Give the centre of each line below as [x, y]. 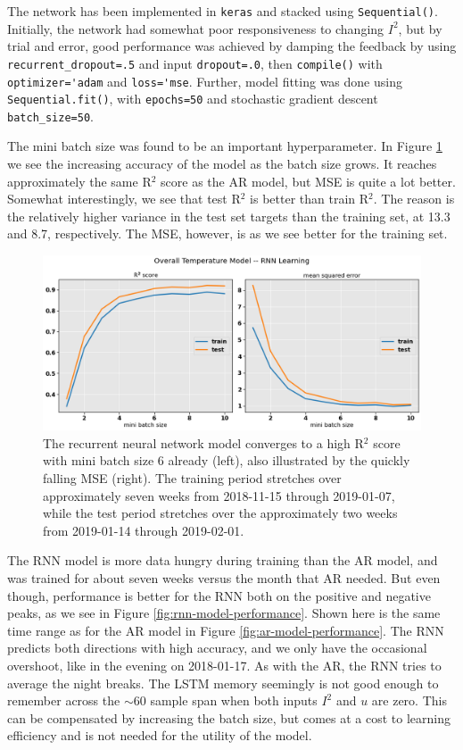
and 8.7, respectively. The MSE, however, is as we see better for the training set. [227, 233]
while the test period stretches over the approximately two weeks [220, 513]
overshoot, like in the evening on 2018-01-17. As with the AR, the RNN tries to [224, 666]
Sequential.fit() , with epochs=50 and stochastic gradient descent [193, 99]
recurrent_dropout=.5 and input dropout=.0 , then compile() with [195, 63]
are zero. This [409, 700]
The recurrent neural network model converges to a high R [203, 442]
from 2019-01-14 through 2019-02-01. [144, 530]
